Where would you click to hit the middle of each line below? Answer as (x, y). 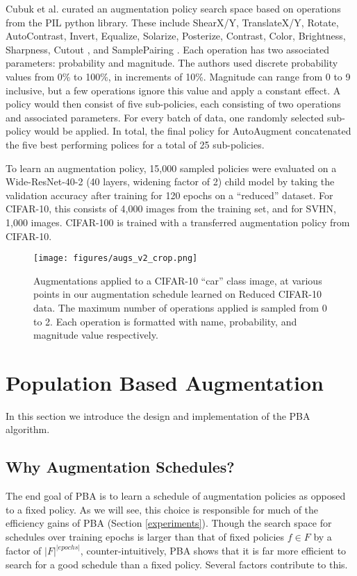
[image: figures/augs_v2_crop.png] (116, 259)
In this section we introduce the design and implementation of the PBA (158, 415)
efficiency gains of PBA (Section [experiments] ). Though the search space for (169, 523)
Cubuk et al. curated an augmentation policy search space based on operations (173, 8)
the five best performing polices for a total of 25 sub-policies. (135, 144)
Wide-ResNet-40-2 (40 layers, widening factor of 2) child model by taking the (170, 181)
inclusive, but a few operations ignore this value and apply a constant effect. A (173, 90)
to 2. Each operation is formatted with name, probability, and (165, 321)
